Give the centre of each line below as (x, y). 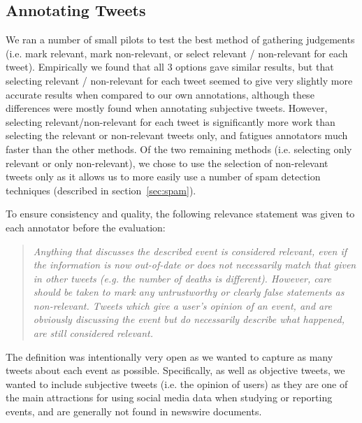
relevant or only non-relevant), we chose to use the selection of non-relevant (167, 163)
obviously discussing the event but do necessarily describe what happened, (189, 319)
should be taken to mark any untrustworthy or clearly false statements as (189, 292)
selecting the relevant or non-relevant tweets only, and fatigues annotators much (177, 135)
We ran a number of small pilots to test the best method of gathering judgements (180, 40)
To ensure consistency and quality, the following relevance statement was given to (180, 214)
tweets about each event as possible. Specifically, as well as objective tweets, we (175, 370)
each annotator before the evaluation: (86, 227)
